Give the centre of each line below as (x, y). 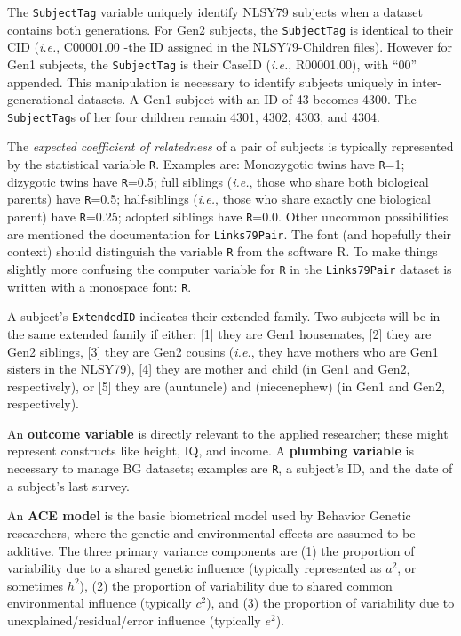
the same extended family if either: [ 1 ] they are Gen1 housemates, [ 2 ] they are (219, 333)
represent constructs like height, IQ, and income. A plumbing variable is (211, 451)
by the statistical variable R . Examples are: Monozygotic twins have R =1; (206, 164)
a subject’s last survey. (69, 485)
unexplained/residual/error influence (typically (134, 620)
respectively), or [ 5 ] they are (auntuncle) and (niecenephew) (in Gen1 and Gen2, (226, 386)
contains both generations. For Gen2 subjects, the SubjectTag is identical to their (230, 29)
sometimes (36, 585)
